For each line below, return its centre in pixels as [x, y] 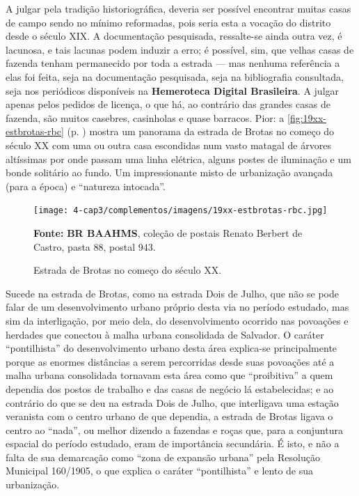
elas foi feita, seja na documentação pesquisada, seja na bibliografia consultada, [175, 76]
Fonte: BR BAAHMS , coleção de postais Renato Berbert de [168, 232]
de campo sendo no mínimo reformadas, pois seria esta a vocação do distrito [168, 22]
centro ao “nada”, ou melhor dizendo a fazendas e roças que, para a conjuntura [174, 429]
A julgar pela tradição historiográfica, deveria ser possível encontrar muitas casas [178, 8]
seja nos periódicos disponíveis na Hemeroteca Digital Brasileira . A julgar [173, 90]
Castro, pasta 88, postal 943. [95, 246]
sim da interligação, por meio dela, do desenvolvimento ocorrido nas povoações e [177, 320]
